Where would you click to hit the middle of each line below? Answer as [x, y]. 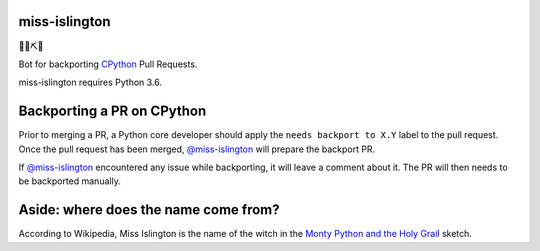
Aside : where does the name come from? [149, 210]
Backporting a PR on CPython [112, 111]
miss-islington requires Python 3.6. [90, 82]
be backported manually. [70, 181]
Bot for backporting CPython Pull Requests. [108, 64]
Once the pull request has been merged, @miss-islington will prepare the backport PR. [197, 149]
